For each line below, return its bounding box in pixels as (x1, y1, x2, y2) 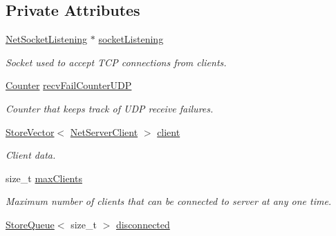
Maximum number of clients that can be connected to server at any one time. (6, 194, 332, 208)
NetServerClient (70, 124, 138, 139)
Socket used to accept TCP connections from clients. (6, 55, 227, 69)
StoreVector (6, 124, 55, 139)
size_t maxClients (6, 170, 82, 185)
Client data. (6, 148, 56, 162)
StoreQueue (6, 217, 55, 231)
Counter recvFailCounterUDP (6, 78, 132, 92)
